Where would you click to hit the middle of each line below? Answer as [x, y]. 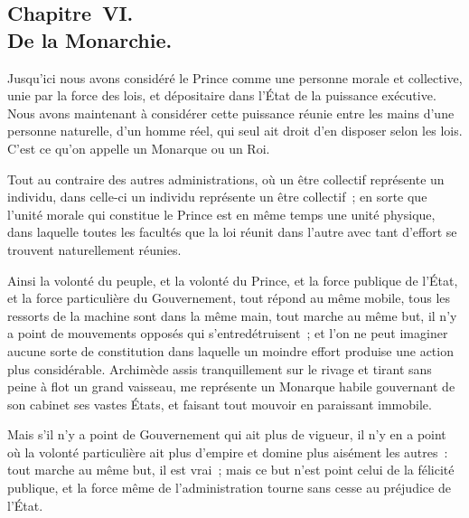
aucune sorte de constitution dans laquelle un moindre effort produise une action [230, 350]
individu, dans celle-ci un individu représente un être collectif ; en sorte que [217, 197]
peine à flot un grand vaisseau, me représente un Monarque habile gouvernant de [231, 386]
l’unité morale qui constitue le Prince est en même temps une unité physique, [221, 214]
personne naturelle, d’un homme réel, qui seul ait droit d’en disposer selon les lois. [235, 131]
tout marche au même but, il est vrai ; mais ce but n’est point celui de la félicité [231, 470]
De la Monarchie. [90, 39]
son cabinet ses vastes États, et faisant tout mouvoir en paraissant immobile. [220, 404]
